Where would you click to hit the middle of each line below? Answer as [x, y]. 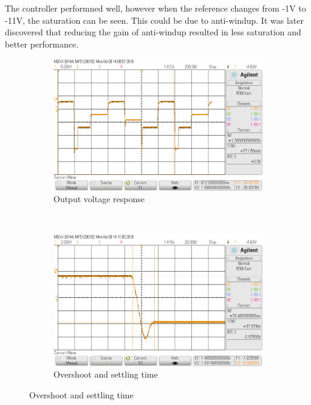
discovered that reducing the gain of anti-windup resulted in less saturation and [153, 32]
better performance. [42, 44]
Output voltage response [99, 199]
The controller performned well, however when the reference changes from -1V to [155, 8]
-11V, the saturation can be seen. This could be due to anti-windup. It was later [154, 20]
